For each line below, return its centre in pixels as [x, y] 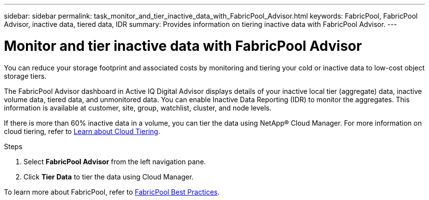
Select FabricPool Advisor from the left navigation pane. [115, 161]
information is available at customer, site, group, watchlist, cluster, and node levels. [138, 108]
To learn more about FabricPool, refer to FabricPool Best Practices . [112, 192]
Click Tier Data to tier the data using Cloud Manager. [109, 177]
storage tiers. [25, 76]
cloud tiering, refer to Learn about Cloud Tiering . [82, 131]
